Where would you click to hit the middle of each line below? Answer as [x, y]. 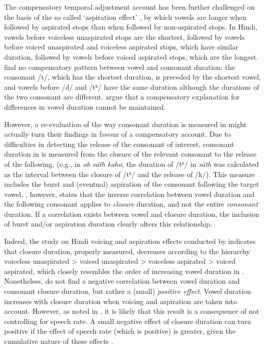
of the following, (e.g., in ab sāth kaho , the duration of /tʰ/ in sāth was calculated [131, 164]
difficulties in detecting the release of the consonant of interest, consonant [119, 144]
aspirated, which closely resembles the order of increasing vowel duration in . [124, 271]
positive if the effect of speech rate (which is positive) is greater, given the [120, 331]
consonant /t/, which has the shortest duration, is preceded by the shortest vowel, [133, 77]
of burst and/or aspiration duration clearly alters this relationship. [108, 224]
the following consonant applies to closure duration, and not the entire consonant [131, 204]
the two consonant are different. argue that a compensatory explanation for [122, 97]
